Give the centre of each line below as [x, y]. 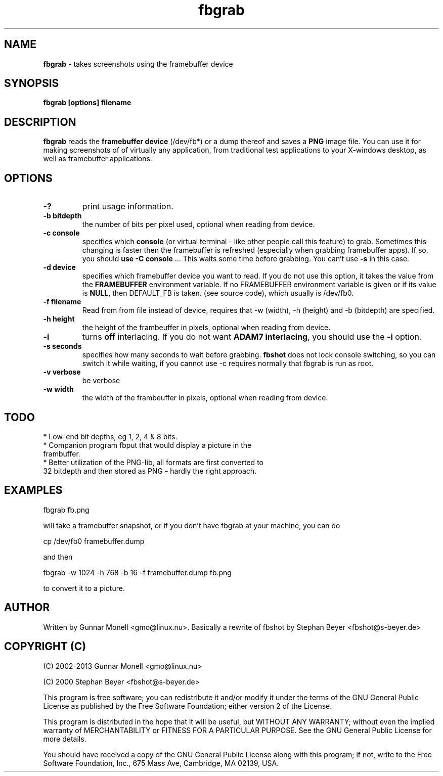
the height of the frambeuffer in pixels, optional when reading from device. [206, 328]
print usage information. [128, 207]
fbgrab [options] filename [87, 103]
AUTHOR [27, 608]
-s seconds [62, 346]
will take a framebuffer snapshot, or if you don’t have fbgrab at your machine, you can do [192, 525]
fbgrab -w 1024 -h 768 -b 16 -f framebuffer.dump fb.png [137, 572]
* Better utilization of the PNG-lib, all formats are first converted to [153, 462]
